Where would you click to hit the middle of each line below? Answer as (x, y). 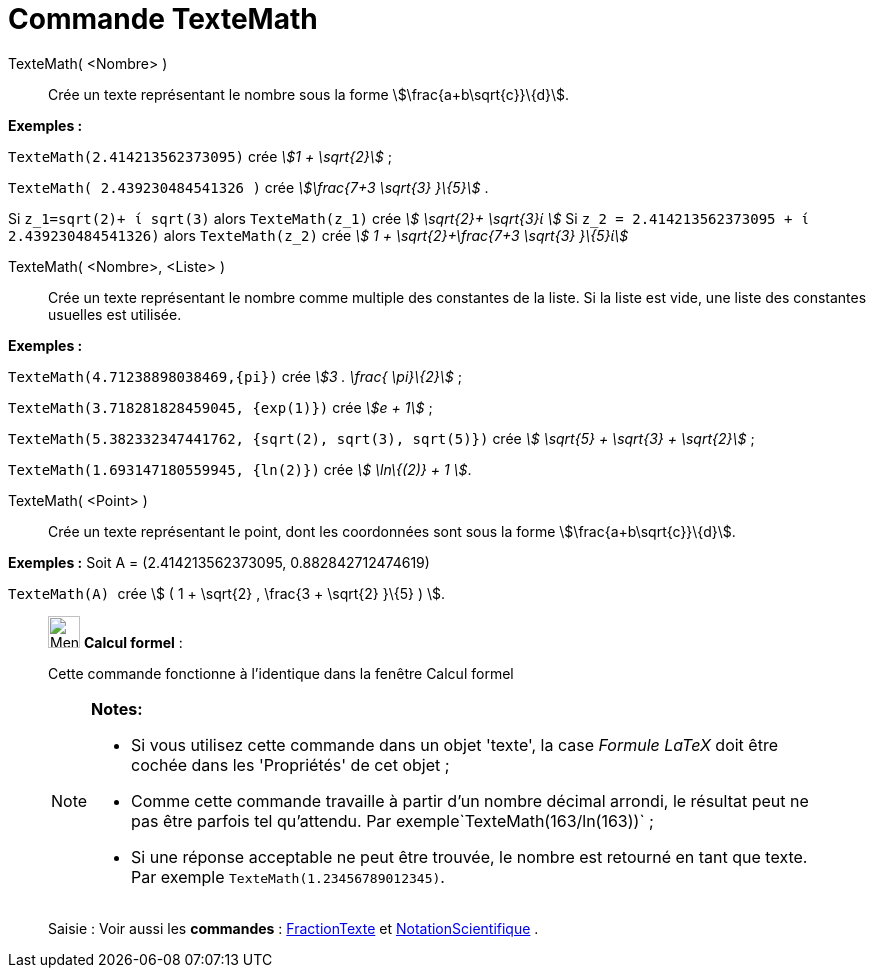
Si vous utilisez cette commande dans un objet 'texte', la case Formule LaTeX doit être (454, 744)
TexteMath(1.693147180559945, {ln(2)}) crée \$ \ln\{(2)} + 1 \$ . (240, 469)
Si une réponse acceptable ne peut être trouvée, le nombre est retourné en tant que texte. (469, 856)
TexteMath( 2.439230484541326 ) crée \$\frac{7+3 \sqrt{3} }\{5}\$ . (248, 187)
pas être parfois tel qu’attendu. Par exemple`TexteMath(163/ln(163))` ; (392, 820)
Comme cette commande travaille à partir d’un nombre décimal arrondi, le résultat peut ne (470, 800)
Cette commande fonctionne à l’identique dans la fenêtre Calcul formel (281, 673)
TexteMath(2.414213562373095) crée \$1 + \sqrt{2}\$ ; (200, 156)
